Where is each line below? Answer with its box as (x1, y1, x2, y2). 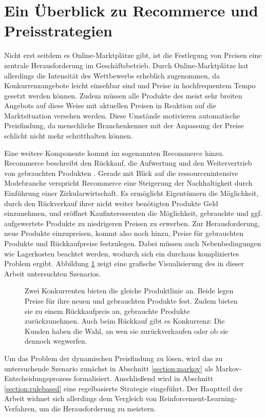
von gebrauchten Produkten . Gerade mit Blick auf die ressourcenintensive (4, 167, 238, 178)
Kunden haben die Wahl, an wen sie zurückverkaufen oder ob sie (25, 325, 229, 336)
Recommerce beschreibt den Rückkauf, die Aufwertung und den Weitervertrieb (4, 157, 252, 168)
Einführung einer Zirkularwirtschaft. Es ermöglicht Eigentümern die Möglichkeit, (4, 188, 259, 198)
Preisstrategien (4, 20, 112, 41)
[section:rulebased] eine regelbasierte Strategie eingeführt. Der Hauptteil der (4, 383, 243, 393)
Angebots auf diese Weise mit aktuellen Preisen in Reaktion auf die (4, 100, 216, 111)
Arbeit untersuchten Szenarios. (4, 268, 101, 279)
